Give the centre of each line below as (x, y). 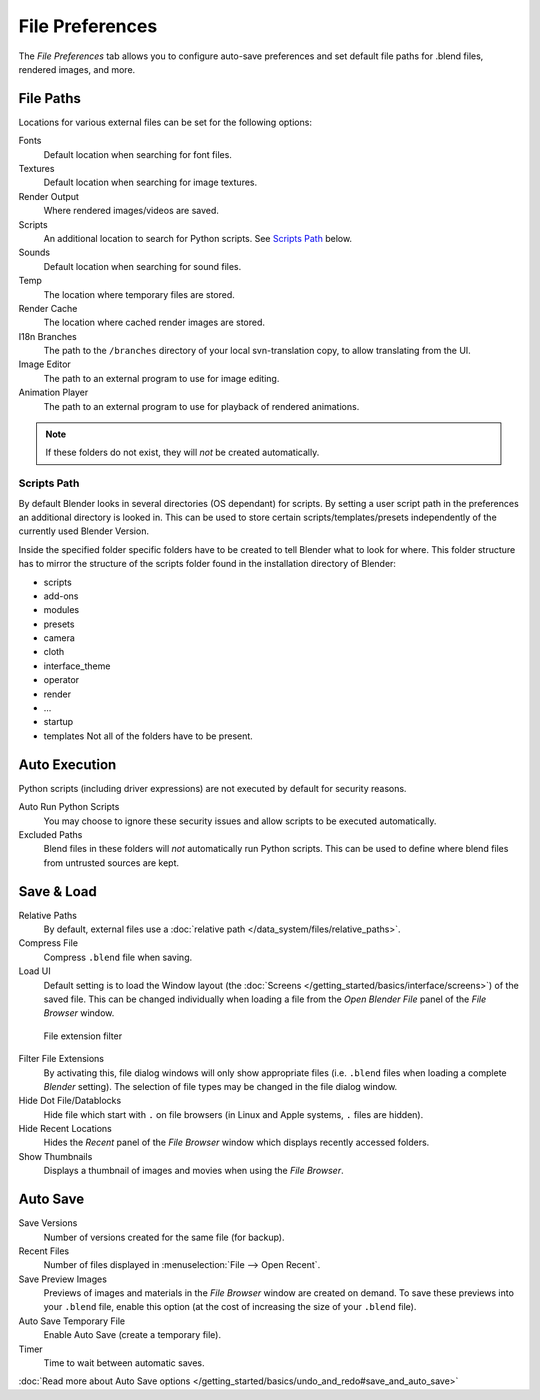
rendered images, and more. (77, 69)
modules (61, 610)
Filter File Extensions (61, 1059)
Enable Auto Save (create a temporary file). (132, 1335)
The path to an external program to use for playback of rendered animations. (201, 406)
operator (61, 680)
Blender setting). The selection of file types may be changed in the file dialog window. (220, 1086)
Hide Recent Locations (65, 1129)
